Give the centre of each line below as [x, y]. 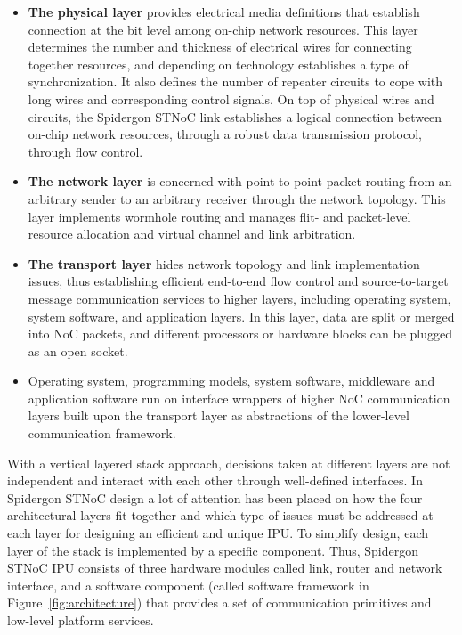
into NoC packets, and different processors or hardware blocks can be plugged [240, 334]
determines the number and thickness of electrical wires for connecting [220, 47]
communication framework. [102, 433]
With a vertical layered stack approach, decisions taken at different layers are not [229, 463]
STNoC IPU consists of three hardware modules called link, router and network [225, 568]
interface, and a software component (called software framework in [188, 585]
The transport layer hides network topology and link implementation [224, 263]
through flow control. [85, 151]
